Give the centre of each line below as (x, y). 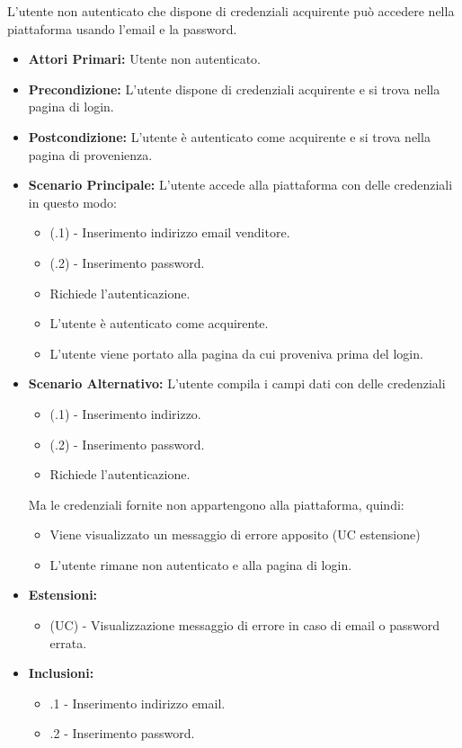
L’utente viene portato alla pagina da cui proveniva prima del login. (236, 353)
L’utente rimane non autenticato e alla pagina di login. (201, 564)
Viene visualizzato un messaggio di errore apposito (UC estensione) (235, 534)
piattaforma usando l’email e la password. (122, 28)
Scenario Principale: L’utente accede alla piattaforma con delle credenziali (240, 185)
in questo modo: (72, 202)
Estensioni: (63, 595)
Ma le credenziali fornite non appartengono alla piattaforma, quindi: (216, 504)
